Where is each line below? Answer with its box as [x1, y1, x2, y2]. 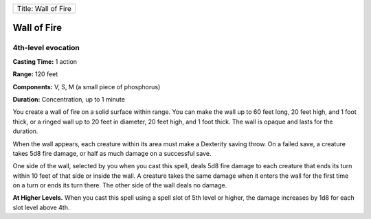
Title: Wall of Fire [16, 4, 72, 13]
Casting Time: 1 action [12, 57, 78, 65]
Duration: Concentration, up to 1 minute [12, 95, 125, 103]
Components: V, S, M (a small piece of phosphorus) [12, 82, 161, 91]
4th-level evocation [12, 43, 80, 53]
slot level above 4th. [12, 203, 70, 211]
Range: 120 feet [12, 70, 58, 78]
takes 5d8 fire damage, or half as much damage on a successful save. [12, 149, 212, 157]
